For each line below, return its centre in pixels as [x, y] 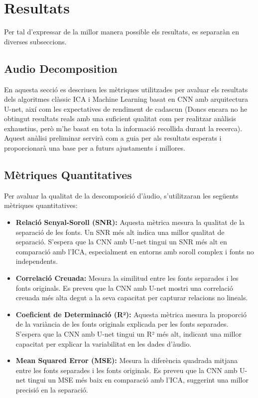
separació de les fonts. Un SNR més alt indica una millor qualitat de [120, 232]
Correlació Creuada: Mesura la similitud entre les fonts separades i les [127, 278]
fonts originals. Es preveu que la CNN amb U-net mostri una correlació [124, 288]
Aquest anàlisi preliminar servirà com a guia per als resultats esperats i [113, 138]
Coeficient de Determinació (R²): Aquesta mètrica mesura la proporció [131, 314]
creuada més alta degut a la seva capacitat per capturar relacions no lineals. [132, 298]
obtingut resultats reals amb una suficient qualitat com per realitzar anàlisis [120, 118]
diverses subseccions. [35, 41]
